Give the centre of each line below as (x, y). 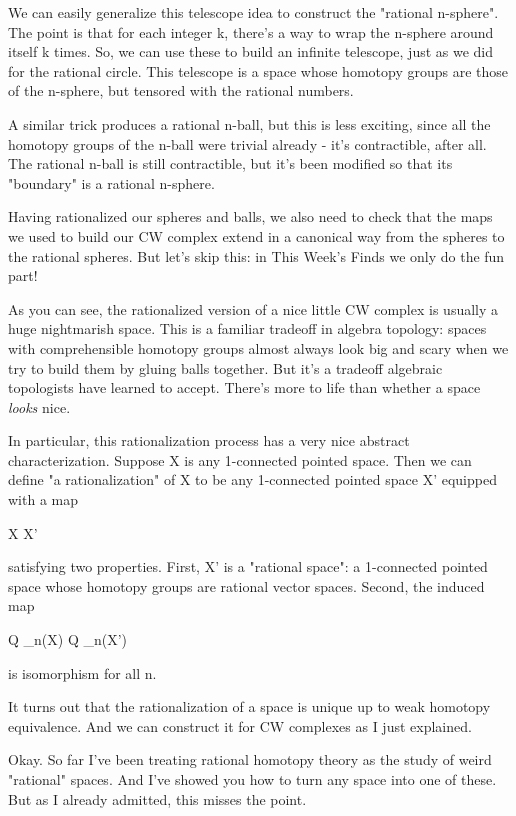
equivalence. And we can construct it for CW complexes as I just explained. (240, 725)
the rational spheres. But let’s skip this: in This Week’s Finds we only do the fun (256, 255)
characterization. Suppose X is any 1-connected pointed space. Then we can (240, 459)
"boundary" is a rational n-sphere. (111, 182)
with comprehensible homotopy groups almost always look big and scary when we (258, 347)
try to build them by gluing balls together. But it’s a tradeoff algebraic (225, 367)
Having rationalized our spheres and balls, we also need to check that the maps (250, 216)
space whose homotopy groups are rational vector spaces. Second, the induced (246, 585)
